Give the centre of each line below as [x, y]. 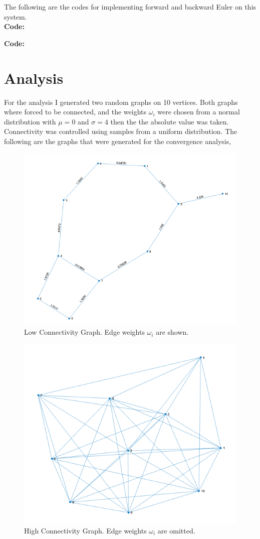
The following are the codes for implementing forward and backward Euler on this [130, 7]
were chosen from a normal [199, 112]
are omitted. [176, 530]
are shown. [172, 332]
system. [16, 16]
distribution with [30, 121]
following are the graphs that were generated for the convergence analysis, [118, 141]
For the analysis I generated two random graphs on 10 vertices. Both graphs [121, 102]
